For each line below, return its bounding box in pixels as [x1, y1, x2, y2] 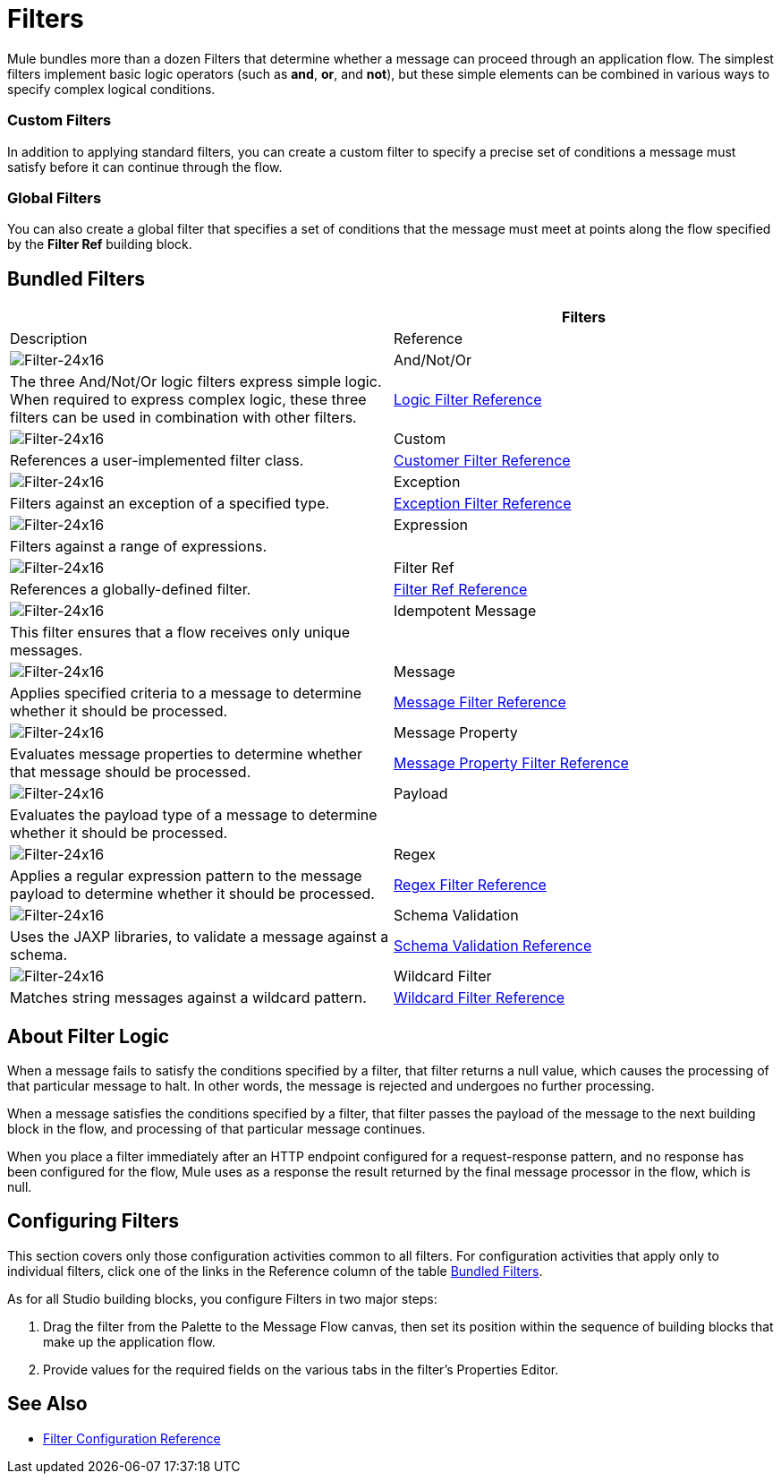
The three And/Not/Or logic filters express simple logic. [10, 372, 382, 391]
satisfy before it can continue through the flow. [7, 158, 283, 175]
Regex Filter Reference [394, 876, 547, 895]
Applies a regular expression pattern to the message [10, 867, 362, 886]
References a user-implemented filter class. [10, 451, 304, 470]
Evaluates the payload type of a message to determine [10, 806, 378, 825]
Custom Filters [7, 111, 112, 130]
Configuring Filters [7, 1210, 180, 1233]
